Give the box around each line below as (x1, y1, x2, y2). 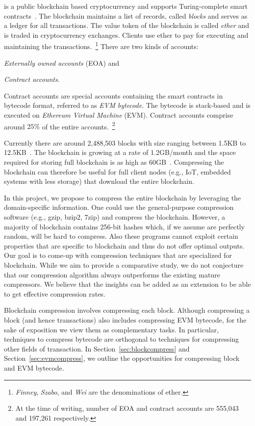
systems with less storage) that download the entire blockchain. (4, 176, 194, 186)
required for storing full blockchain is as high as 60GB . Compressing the (4, 157, 224, 167)
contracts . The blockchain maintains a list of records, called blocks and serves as (4, 10, 248, 21)
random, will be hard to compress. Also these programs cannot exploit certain (4, 231, 238, 241)
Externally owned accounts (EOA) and (4, 57, 120, 68)
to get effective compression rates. (4, 288, 105, 299)
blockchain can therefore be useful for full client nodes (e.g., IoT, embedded (4, 166, 231, 176)
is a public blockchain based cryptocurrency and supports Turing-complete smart (4, 1, 248, 11)
